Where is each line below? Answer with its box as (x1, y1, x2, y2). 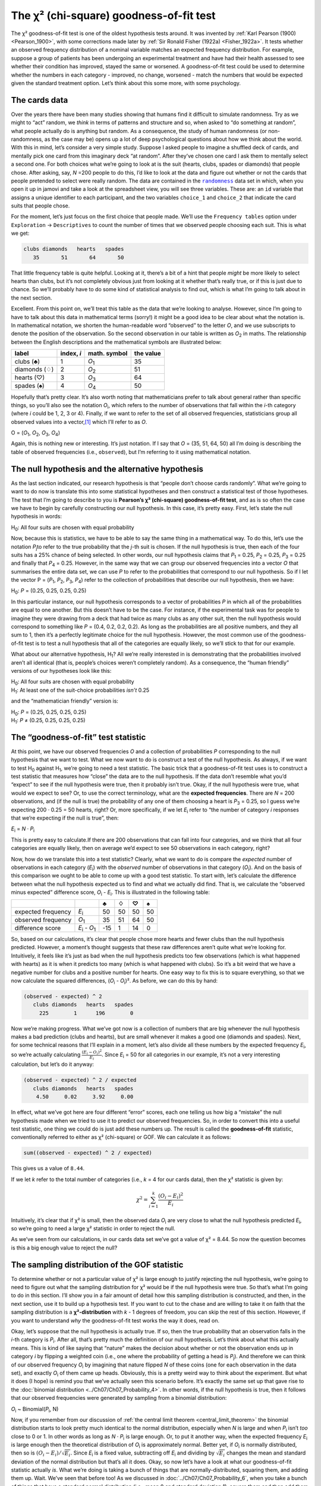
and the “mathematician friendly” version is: (11, 697, 119, 704)
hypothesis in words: (11, 513, 62, 520)
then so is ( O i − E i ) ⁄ (11, 1449, 61, 1458)
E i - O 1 (78, 924, 96, 933)
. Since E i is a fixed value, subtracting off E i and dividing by (70, 1449, 215, 1458)
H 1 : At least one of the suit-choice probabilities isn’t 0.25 (11, 687, 150, 695)
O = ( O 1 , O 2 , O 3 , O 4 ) (11, 429, 61, 437)
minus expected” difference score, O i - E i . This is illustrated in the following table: (11, 889, 210, 897)
